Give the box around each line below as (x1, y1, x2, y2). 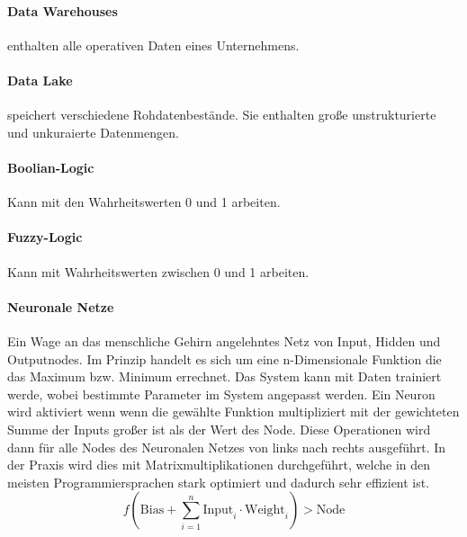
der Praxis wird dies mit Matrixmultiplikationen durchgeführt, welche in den (7, 455, 431, 474)
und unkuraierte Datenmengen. (7, 122, 179, 141)
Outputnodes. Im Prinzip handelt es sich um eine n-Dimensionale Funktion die (7, 349, 442, 368)
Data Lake (7, 70, 73, 89)
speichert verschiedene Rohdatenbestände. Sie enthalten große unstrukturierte (7, 105, 436, 124)
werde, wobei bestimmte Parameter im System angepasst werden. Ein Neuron (7, 384, 436, 403)
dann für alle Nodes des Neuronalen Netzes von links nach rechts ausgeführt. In (7, 437, 446, 456)
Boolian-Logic (7, 157, 94, 176)
